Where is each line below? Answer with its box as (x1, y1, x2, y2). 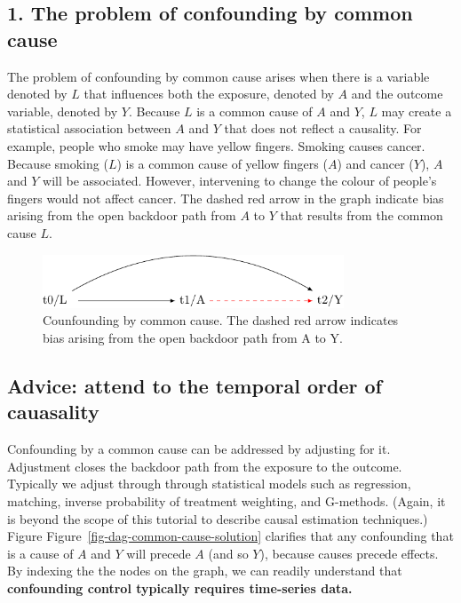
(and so (208, 543, 249, 562)
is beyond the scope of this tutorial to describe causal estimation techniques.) (7, 509, 428, 528)
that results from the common (280, 206, 443, 225)
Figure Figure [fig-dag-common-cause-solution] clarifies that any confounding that (7, 527, 454, 545)
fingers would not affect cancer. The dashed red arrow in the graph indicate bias (7, 188, 444, 207)
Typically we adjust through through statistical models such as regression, (7, 474, 411, 493)
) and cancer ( (337, 154, 414, 172)
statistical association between (7, 119, 171, 138)
